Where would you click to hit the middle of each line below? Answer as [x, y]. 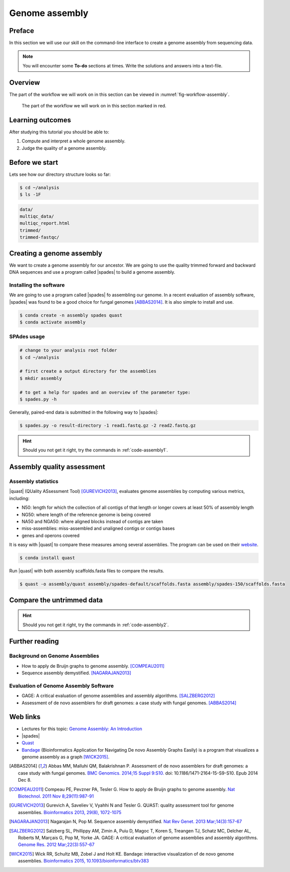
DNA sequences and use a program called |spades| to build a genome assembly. [92, 272]
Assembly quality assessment [57, 467]
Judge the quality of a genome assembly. [64, 148]
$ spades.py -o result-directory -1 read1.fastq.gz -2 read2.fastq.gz [108, 425]
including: [19, 498]
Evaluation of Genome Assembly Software [62, 686]
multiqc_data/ [37, 217]
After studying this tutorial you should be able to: [59, 132]
